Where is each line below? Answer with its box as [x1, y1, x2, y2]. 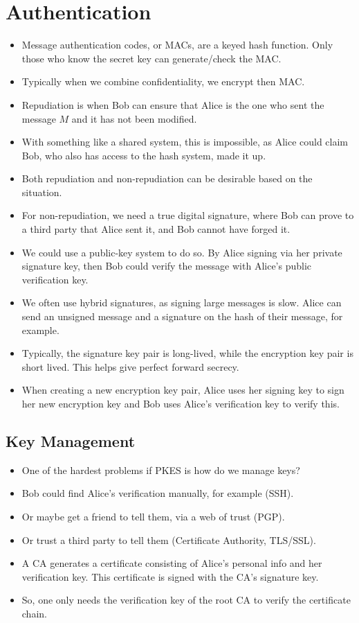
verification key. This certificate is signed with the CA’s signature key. [21, 569, 319, 583]
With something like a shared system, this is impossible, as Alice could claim [21, 134, 349, 149]
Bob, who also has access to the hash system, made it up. [21, 148, 266, 162]
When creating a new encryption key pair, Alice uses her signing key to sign [21, 383, 344, 397]
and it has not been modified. [71, 111, 197, 125]
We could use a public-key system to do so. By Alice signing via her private [21, 245, 342, 259]
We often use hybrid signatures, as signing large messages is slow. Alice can [21, 295, 342, 310]
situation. [21, 184, 62, 199]
